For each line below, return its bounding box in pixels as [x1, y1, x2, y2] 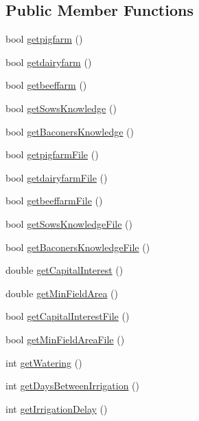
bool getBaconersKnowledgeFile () [5, 239, 150, 254]
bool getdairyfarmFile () [5, 170, 108, 184]
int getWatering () [5, 355, 82, 369]
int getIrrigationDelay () [5, 401, 108, 415]
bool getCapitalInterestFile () [5, 309, 130, 323]
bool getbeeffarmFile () [5, 193, 103, 208]
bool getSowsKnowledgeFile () [5, 216, 133, 230]
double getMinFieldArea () [5, 285, 118, 300]
